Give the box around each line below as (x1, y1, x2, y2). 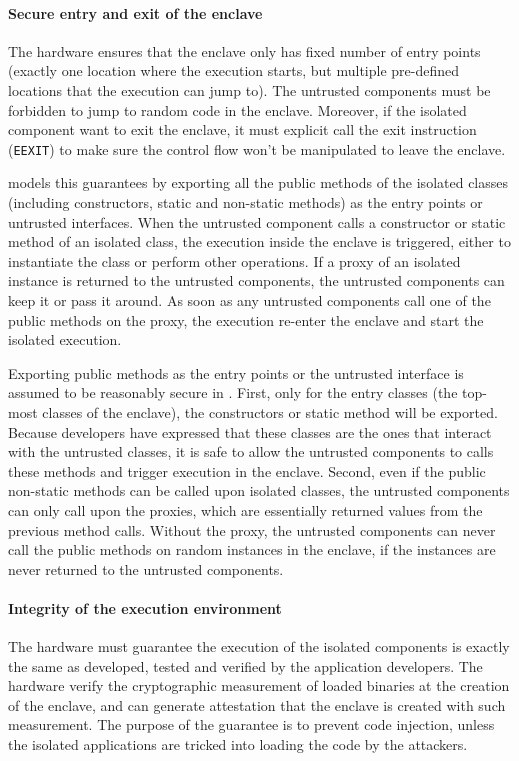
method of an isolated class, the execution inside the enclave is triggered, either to (8, 231, 511, 252)
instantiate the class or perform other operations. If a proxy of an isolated (8, 250, 461, 271)
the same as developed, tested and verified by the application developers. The (8, 655, 483, 676)
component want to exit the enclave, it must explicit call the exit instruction (8, 119, 477, 140)
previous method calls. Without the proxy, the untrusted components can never (8, 519, 496, 540)
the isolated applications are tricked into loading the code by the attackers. (8, 734, 468, 755)
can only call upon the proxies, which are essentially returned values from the (8, 499, 483, 520)
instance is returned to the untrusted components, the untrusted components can (8, 270, 505, 291)
